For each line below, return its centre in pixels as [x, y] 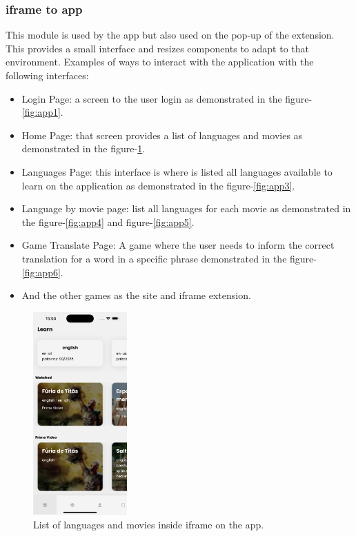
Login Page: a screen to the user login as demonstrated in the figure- [167, 98]
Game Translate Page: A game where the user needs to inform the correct [178, 245]
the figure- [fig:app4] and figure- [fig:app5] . [108, 221]
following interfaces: [47, 75]
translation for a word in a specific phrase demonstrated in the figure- [169, 258]
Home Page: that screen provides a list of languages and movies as [162, 135]
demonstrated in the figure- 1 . [83, 148]
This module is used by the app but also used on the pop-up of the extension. [170, 35]
